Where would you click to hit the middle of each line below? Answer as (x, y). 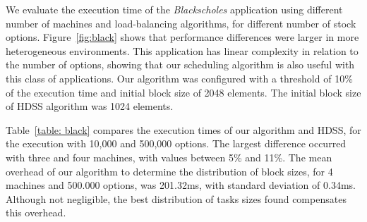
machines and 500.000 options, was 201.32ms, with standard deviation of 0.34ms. (181, 185)
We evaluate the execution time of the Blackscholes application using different (174, 9)
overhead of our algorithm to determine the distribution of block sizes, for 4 (169, 171)
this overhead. (36, 212)
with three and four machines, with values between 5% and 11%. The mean (169, 157)
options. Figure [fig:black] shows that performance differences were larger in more (182, 37)
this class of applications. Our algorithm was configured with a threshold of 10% (179, 78)
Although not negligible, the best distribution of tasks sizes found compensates (176, 198)
